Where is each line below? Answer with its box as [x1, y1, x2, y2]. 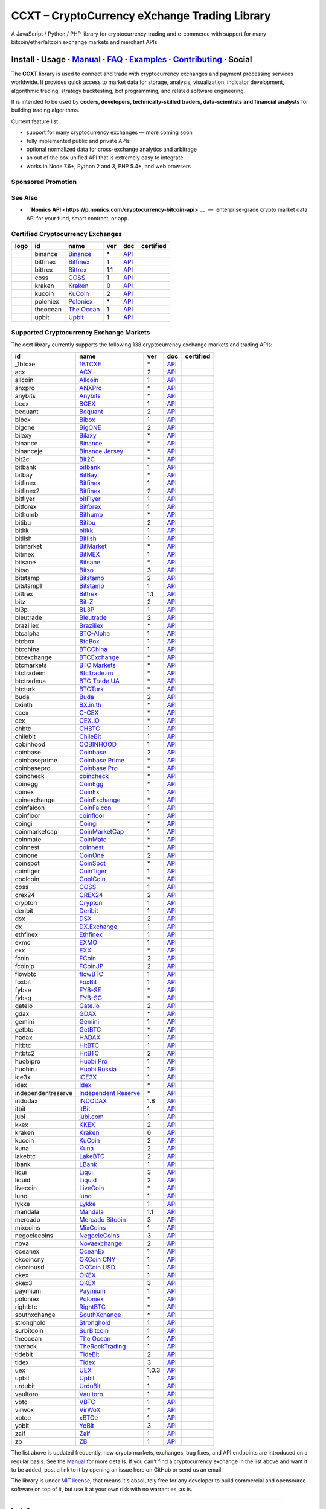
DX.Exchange [79, 922, 118, 931]
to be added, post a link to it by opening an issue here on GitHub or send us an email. [11, 1466, 223, 1473]
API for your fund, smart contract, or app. [26, 214, 129, 222]
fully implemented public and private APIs [26, 137, 130, 144]
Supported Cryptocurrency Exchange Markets [11, 328, 150, 337]
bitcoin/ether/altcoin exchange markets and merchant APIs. [11, 38, 159, 45]
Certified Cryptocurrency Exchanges [11, 229, 122, 238]
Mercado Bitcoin [79, 1216, 126, 1224]
